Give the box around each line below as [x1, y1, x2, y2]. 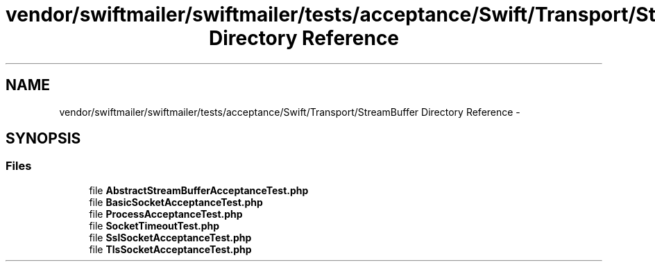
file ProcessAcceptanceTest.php [89, 207, 243, 220]
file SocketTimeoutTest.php [89, 219, 220, 232]
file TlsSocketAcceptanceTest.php [89, 243, 252, 255]
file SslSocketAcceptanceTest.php [89, 231, 252, 243]
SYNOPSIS [6, 130, 81, 148]
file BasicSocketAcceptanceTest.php [89, 196, 263, 208]
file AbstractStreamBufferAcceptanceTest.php [89, 184, 309, 196]
